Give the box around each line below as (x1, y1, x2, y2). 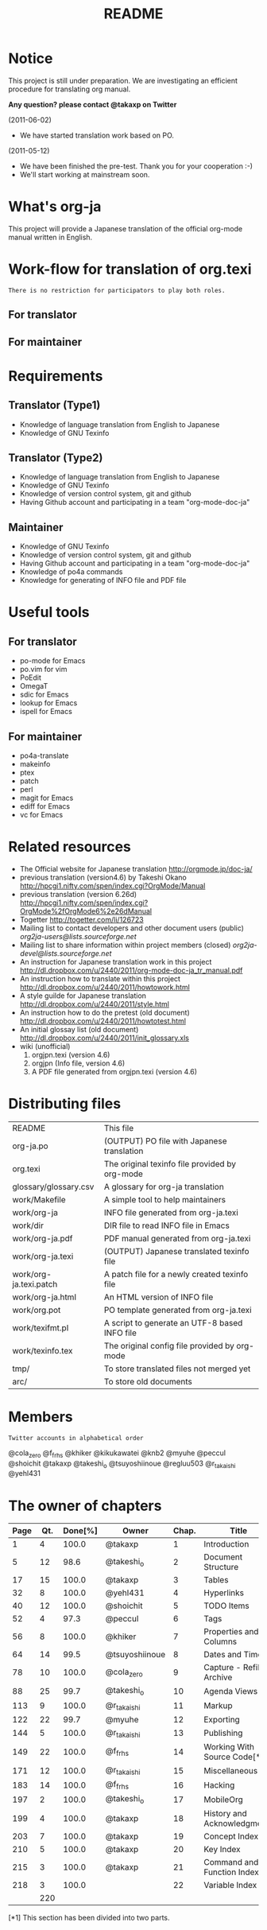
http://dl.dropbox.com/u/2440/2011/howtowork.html (19, 982, 191, 992)
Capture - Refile (203, 1662, 265, 1673)
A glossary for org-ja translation (103, 1181, 224, 1192)
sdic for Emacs (19, 689, 69, 700)
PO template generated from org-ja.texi (103, 1304, 252, 1315)
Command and (203, 1856, 259, 1867)
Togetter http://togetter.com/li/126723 (19, 915, 145, 924)
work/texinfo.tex (12, 1345, 73, 1356)
